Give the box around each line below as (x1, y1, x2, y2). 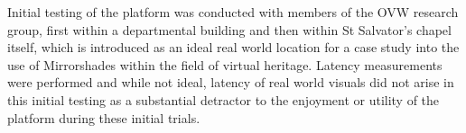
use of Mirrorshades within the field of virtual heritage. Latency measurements (7, 55, 443, 74)
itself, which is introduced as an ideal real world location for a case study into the (7, 38, 460, 57)
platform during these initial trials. (7, 108, 200, 127)
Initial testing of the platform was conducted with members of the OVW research (7, 3, 459, 21)
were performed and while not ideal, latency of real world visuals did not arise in (7, 73, 454, 92)
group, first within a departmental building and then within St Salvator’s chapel (7, 20, 452, 39)
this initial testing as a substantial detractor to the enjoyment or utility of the (7, 90, 440, 109)
